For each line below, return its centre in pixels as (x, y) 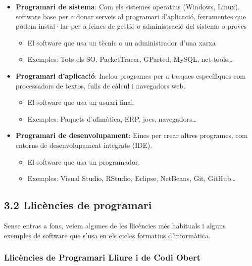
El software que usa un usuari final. (81, 102)
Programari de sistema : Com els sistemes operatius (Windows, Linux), (128, 6)
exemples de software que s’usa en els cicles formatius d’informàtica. (107, 235)
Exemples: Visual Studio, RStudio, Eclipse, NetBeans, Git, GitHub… (131, 178)
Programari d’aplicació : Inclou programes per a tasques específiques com (131, 75)
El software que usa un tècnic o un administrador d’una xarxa (122, 42)
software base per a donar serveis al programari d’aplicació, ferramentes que (131, 16)
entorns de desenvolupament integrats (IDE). (84, 145)
